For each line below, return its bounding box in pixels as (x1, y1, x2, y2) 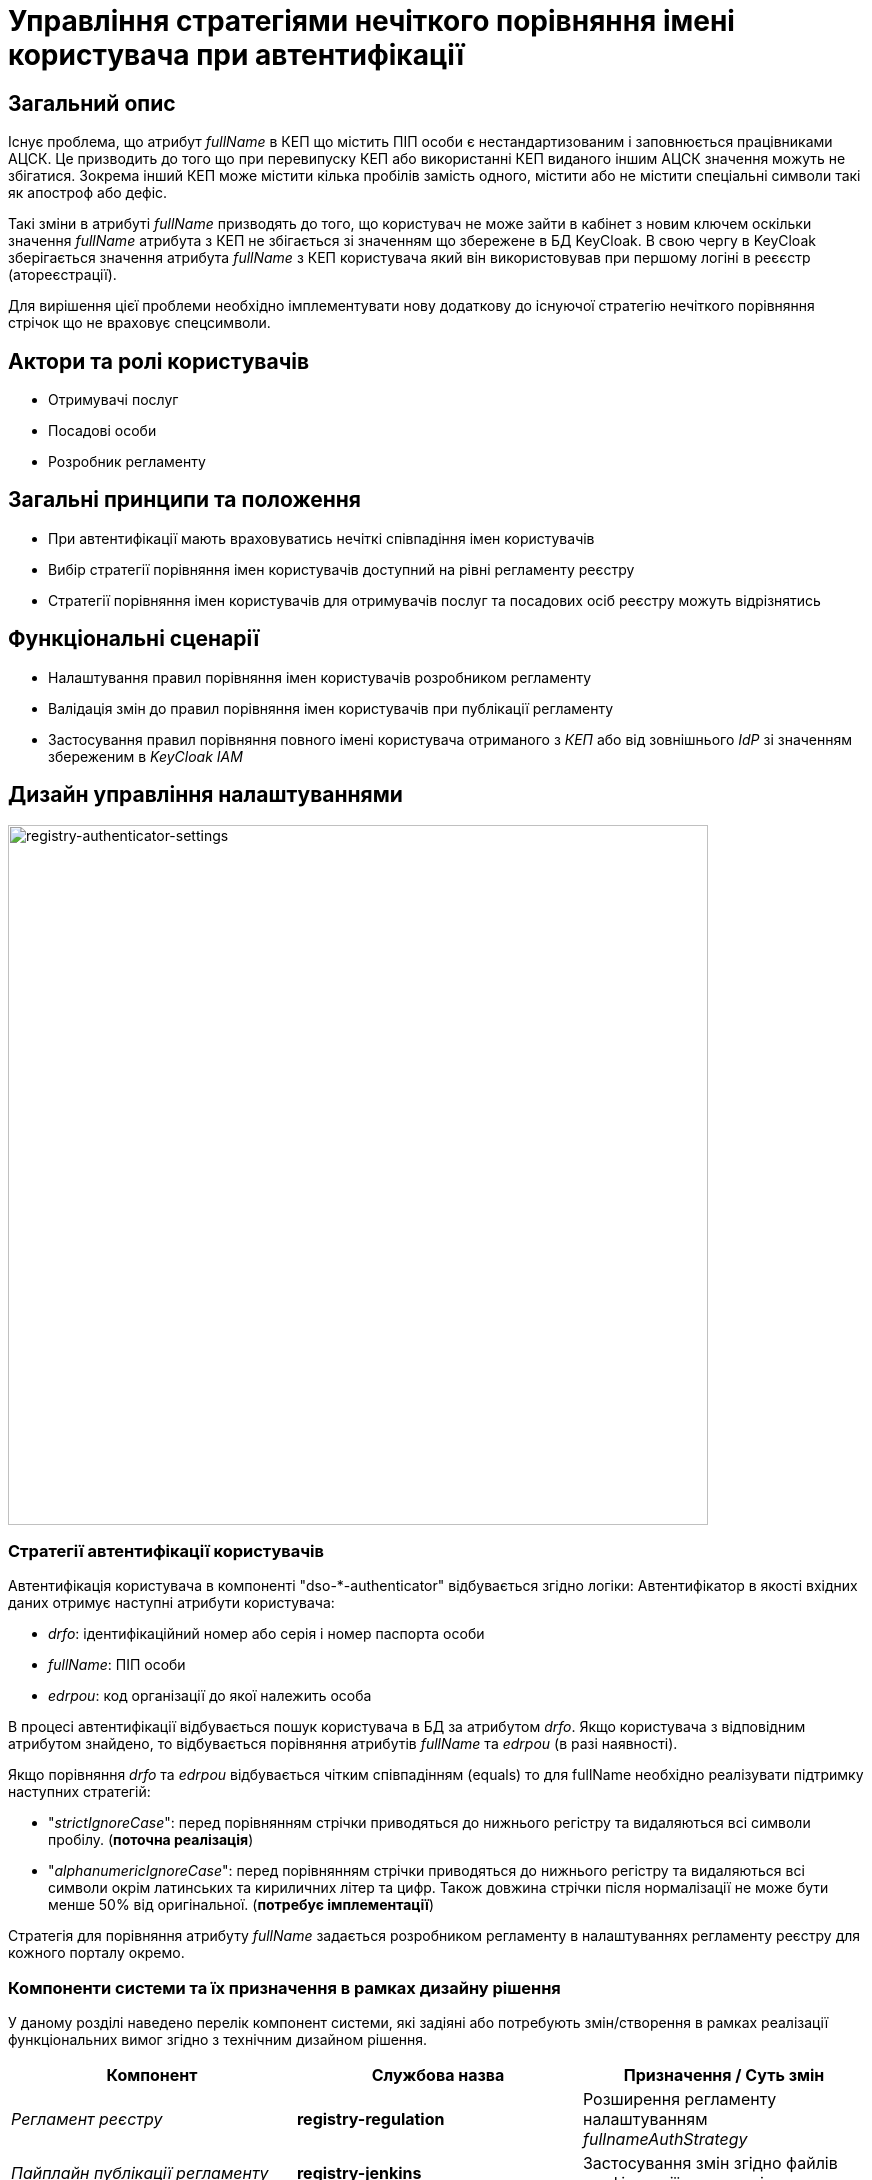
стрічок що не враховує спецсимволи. (8, 314, 271, 332)
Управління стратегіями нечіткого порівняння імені (8, 4, 735, 38)
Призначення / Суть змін (623, 2065, 825, 2086)
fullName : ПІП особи (48, 1656, 186, 1674)
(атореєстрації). (8, 266, 117, 284)
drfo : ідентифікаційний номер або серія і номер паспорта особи (48, 1625, 485, 1643)
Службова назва (371, 2065, 505, 2086)
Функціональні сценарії (8, 626, 260, 652)
